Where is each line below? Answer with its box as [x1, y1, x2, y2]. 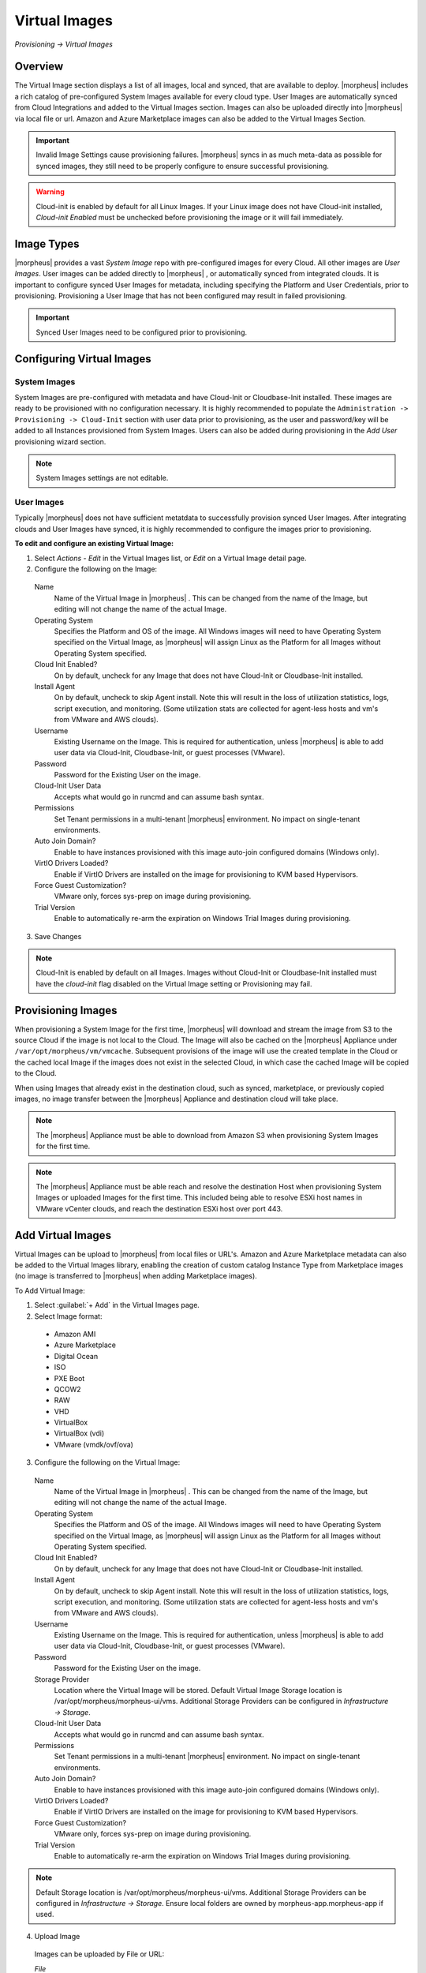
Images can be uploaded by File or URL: [34, 1949, 165, 1959]
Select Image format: [34, 1311, 103, 1321]
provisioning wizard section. [14, 436, 106, 446]
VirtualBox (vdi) [54, 1428, 105, 1438]
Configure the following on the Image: [34, 564, 158, 574]
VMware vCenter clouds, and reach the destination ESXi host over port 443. [35, 1204, 283, 1213]
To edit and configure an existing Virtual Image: [14, 539, 174, 548]
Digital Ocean [54, 1351, 99, 1361]
